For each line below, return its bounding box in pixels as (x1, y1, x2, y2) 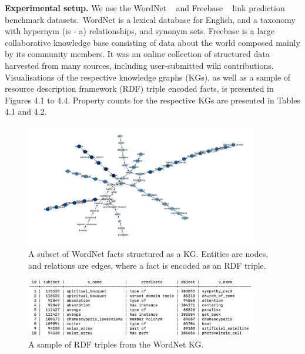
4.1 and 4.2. (5, 105, 47, 118)
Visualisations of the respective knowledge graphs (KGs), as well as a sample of (5, 71, 291, 83)
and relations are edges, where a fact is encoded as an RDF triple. (28, 259, 266, 271)
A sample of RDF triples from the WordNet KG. (28, 338, 204, 350)
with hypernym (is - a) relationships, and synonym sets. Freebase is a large (5, 25, 275, 37)
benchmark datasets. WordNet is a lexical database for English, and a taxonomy (5, 13, 296, 25)
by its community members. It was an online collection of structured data (5, 48, 270, 60)
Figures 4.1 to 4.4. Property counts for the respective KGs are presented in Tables (5, 93, 300, 106)
